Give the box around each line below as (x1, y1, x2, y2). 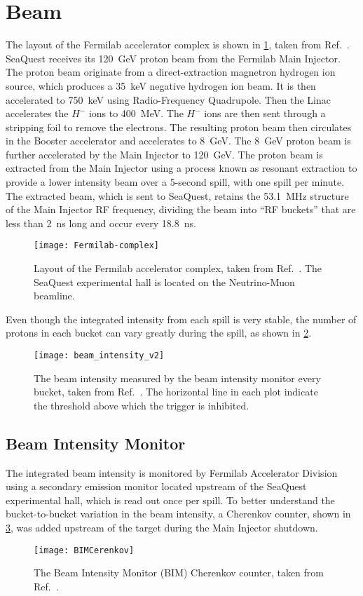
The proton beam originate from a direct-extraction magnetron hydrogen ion (6, 65, 336, 79)
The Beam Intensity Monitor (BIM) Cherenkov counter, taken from (34, 565, 324, 580)
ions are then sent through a (204, 106, 326, 121)
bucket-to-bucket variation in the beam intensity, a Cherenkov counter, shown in (6, 506, 351, 521)
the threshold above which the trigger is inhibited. (34, 398, 249, 412)
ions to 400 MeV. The (88, 106, 184, 121)
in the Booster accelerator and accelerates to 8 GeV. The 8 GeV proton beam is (6, 133, 351, 148)
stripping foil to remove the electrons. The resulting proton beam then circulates (6, 119, 352, 134)
